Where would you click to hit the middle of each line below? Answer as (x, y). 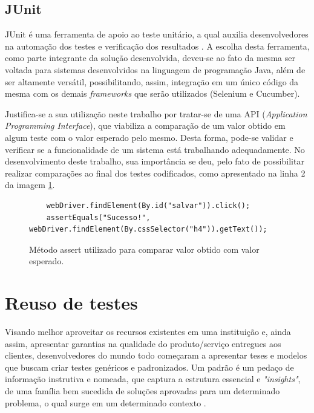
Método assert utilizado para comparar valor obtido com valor (144, 249)
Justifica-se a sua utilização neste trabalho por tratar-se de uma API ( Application (156, 113)
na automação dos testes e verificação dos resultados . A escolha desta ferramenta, (157, 46)
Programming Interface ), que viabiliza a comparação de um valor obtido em (145, 125)
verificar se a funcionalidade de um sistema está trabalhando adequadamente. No (155, 149)
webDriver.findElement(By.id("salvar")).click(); (148, 205)
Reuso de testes (71, 303)
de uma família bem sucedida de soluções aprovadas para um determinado (142, 390)
